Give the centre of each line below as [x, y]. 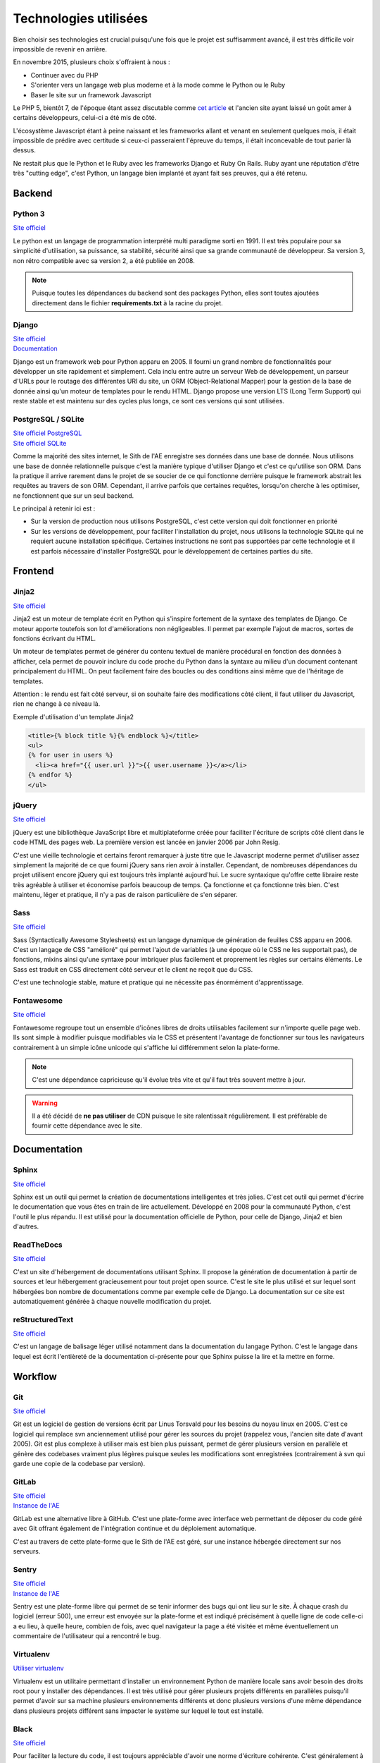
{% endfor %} [50, 775]
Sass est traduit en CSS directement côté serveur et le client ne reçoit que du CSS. [133, 969]
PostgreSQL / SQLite [49, 419]
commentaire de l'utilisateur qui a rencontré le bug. [87, 1636]
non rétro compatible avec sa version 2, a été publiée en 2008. [104, 260]
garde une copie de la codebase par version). [79, 1463]
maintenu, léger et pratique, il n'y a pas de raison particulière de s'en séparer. [126, 895]
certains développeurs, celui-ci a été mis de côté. [85, 118]
